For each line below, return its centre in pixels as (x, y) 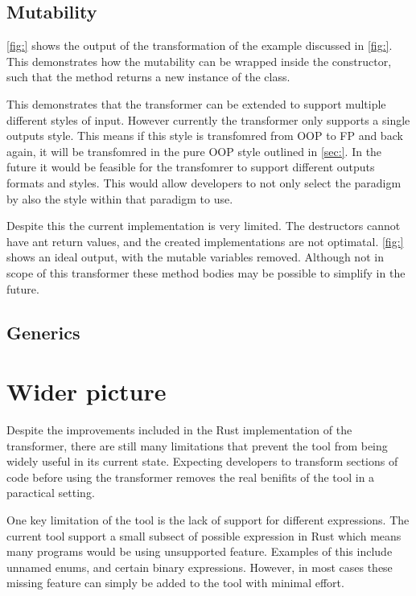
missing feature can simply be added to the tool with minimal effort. (175, 583)
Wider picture (86, 391)
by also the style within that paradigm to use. (120, 198)
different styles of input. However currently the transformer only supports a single (208, 119)
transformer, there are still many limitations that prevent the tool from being (197, 445)
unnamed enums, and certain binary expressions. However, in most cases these (200, 567)
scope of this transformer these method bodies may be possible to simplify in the (206, 272)
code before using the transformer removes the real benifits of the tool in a (191, 477)
